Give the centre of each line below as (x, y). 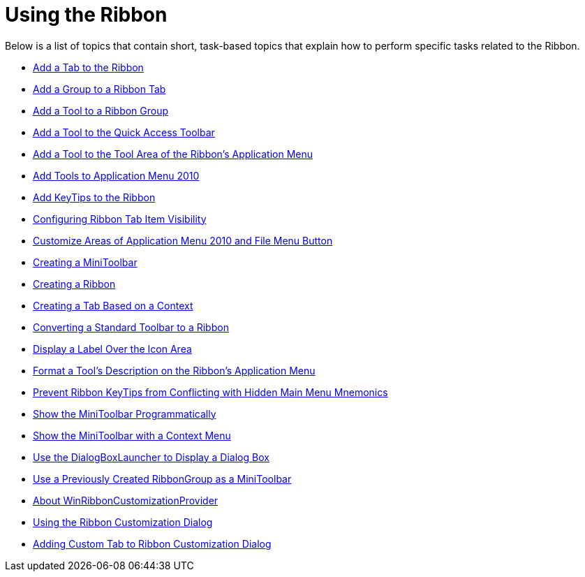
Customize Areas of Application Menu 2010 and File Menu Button (183, 240)
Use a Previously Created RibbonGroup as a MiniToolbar (162, 479)
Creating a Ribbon (74, 284)
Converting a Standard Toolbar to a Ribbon (131, 327)
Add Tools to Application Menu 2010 (116, 175)
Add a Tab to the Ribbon (88, 67)
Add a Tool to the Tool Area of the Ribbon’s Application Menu (173, 154)
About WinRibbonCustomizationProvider (126, 500)
